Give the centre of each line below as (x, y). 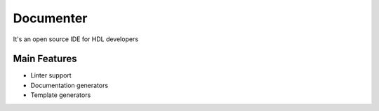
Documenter (50, 18)
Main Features (45, 59)
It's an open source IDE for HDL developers (76, 39)
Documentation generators (69, 85)
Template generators (61, 95)
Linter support (51, 75)
